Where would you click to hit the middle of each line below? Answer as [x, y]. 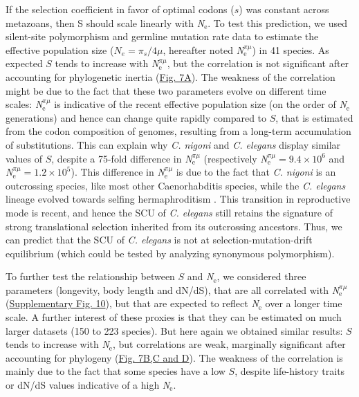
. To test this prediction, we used [278, 22]
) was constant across [284, 9]
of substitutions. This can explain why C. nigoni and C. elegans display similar [173, 144]
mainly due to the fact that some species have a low [116, 371]
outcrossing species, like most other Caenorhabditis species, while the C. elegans [176, 185]
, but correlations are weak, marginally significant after [229, 344]
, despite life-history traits [290, 371]
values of [24, 158]
